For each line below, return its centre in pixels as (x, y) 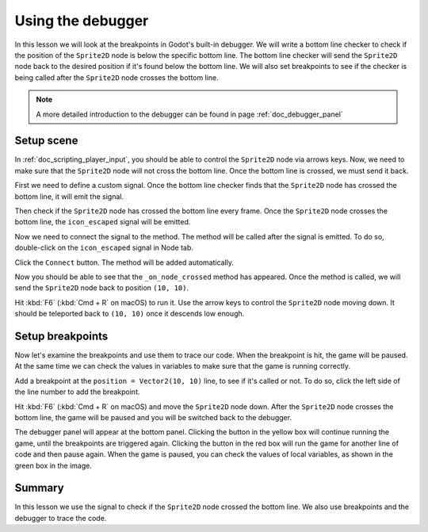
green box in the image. (53, 465)
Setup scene (46, 141)
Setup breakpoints (61, 336)
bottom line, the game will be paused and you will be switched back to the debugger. (153, 417)
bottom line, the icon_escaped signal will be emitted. (103, 222)
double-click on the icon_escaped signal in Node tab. (104, 248)
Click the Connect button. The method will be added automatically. (124, 262)
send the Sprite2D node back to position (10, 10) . (102, 288)
